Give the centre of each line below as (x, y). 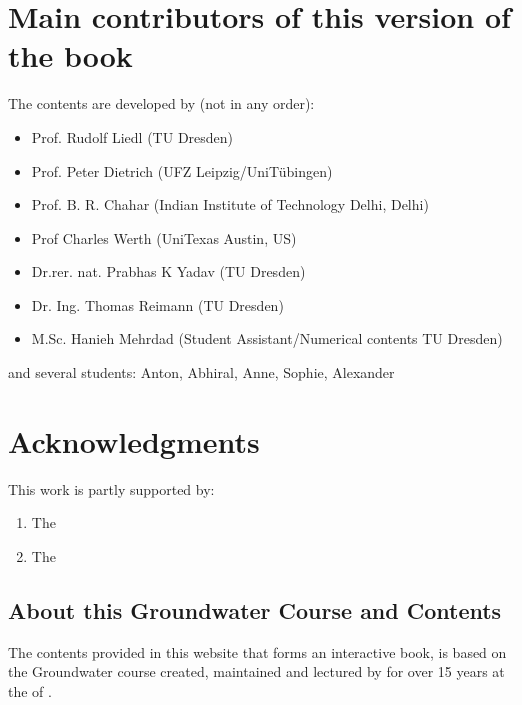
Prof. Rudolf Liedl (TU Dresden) (132, 136)
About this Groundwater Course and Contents (255, 609)
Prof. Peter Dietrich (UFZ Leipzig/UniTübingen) (182, 170)
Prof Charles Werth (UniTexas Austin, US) (164, 237)
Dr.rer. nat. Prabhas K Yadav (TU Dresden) (168, 271)
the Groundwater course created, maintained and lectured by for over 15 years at (256, 671)
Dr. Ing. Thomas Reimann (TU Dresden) (157, 304)
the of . (30, 690)
